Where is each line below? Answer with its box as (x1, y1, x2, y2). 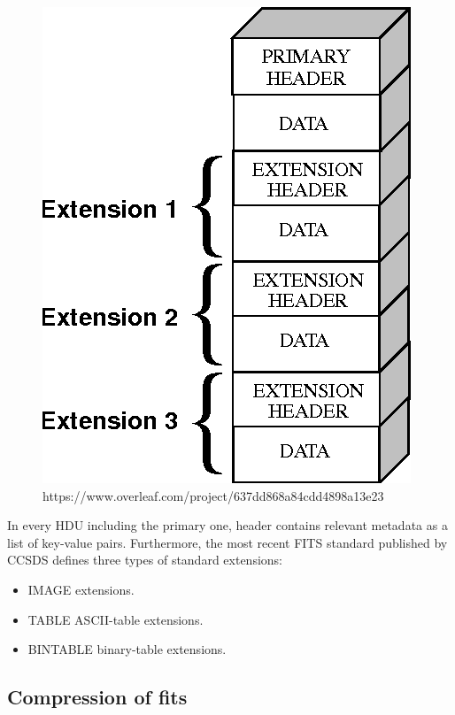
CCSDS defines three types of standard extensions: (7, 550, 282, 569)
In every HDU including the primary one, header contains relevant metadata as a (7, 516, 448, 534)
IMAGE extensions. (27, 580, 135, 598)
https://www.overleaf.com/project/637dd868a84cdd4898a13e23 (42, 486, 384, 504)
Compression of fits (7, 683, 188, 711)
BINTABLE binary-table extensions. (27, 640, 227, 658)
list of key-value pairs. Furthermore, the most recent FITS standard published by (7, 533, 448, 551)
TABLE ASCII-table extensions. (27, 610, 204, 628)
